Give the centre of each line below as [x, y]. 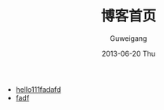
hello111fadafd [38, 89]
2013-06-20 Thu [129, 53]
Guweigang [129, 38]
